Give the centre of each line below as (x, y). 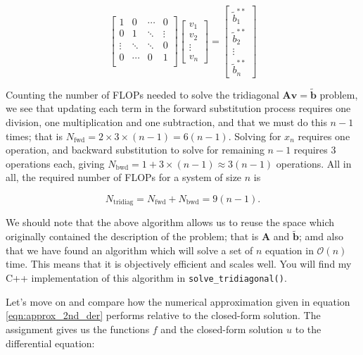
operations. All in (314, 163)
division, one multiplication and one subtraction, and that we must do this (166, 122)
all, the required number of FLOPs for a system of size (124, 177)
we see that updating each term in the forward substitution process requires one (178, 108)
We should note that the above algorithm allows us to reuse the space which (170, 222)
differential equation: (50, 343)
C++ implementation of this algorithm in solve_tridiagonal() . (146, 278)
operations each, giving (55, 163)
